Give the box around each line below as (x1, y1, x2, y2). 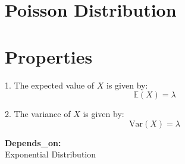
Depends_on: (5, 136, 61, 149)
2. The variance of (5, 108, 71, 120)
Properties (5, 44, 93, 68)
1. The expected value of (5, 78, 95, 91)
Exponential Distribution (5, 148, 96, 160)
